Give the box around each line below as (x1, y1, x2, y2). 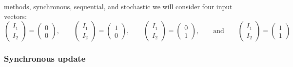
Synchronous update (4, 52, 86, 65)
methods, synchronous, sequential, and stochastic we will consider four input (4, 1, 233, 11)
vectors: (4, 11, 27, 21)
